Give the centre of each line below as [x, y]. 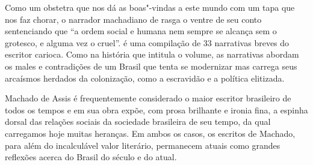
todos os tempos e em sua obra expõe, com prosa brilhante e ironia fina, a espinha [156, 109]
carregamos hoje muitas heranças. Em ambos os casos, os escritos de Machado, [150, 133]
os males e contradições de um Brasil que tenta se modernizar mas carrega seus [151, 66]
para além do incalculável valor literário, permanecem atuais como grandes [143, 145]
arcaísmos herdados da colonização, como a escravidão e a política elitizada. [145, 78]
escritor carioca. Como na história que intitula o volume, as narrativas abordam [152, 54]
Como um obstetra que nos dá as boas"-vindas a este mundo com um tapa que [150, 7]
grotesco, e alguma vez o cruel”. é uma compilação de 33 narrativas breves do [147, 42]
